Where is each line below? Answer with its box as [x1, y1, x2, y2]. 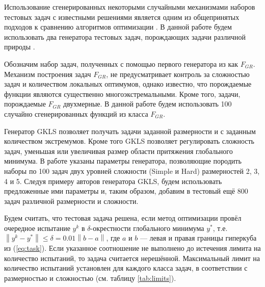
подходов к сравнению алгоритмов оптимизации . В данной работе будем [4, 21, 232, 32]
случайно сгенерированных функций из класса [4, 108, 148, 119]
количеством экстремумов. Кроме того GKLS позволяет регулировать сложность [4, 136, 254, 146]
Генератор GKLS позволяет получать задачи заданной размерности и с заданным [4, 125, 256, 136]
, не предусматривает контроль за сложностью [106, 68, 250, 79]
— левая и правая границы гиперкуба [140, 232, 257, 243]
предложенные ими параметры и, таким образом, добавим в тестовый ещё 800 [4, 186, 248, 196]
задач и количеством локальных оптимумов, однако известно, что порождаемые [4, 79, 252, 89]
